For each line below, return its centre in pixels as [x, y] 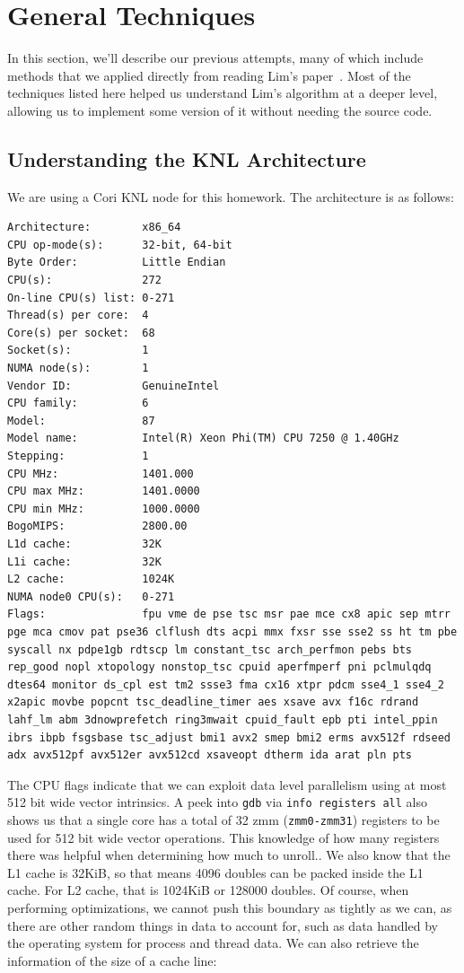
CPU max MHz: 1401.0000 [104, 491]
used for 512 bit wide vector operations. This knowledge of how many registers [223, 837]
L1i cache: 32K [84, 561]
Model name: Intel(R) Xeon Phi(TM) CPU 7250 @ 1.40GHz [203, 438]
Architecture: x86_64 [94, 228]
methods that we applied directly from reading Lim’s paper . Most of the [209, 75]
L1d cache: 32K [84, 543]
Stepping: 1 [78, 456]
